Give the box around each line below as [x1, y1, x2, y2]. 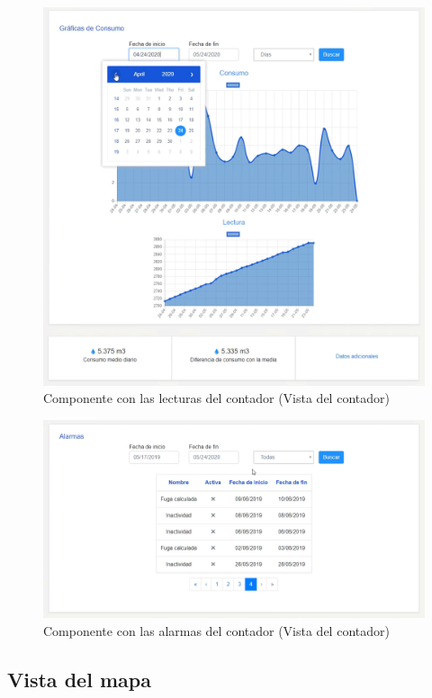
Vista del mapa [7, 665, 151, 693]
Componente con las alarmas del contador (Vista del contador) [43, 621, 390, 640]
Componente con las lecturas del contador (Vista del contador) [43, 389, 390, 407]
